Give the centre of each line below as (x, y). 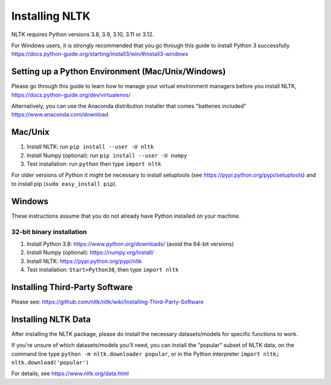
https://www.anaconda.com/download (60, 115)
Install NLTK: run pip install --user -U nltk (90, 147)
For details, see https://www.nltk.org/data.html (70, 373)
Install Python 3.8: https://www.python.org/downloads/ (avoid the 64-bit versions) (130, 244)
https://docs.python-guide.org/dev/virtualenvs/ (71, 94)
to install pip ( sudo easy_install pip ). (64, 183)
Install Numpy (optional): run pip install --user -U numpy (107, 155)
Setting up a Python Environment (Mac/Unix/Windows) (119, 71)
